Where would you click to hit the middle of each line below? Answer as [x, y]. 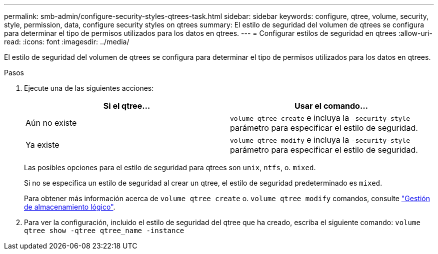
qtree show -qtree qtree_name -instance [104, 231]
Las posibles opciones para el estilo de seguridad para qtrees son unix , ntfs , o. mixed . [170, 167]
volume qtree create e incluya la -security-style [320, 118]
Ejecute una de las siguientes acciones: [89, 88]
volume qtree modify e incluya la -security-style [320, 140]
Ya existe [42, 145]
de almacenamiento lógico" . [70, 207]
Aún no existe [51, 123]
